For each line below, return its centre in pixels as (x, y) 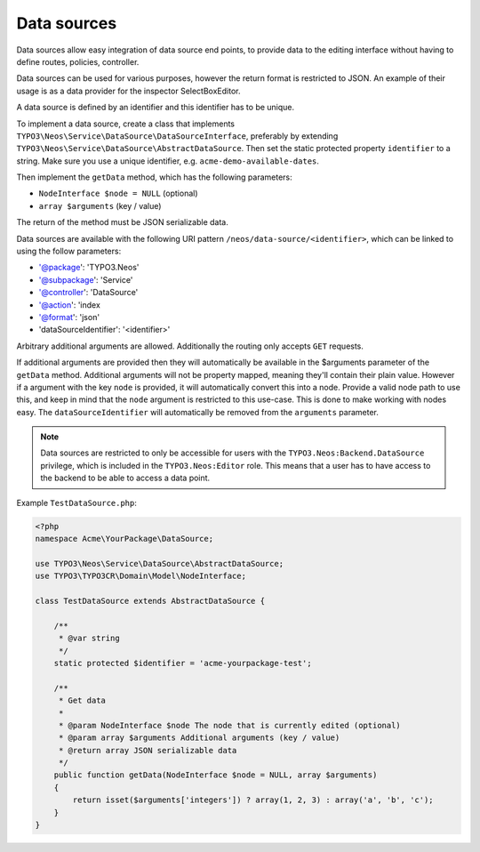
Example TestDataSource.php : (77, 502)
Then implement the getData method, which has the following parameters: (154, 177)
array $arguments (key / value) (100, 205)
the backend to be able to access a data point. (125, 478)
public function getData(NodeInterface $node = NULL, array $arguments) (216, 775)
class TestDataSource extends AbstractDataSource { (150, 601)
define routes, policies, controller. (78, 61)
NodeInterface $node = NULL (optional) (119, 193)
